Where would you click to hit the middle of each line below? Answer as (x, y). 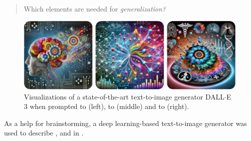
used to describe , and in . (44, 133)
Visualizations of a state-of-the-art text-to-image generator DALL (124, 96)
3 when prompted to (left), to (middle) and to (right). (107, 106)
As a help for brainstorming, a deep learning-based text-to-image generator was (125, 123)
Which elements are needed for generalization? (95, 8)
